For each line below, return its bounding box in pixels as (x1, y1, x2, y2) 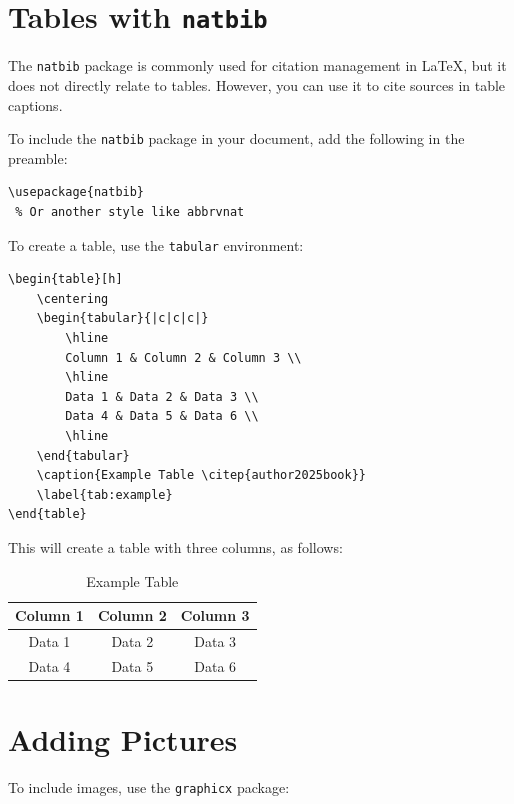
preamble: (8, 147, 68, 168)
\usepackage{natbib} (8, 185, 145, 200)
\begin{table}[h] (8, 272, 123, 287)
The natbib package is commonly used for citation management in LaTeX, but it (8, 55, 507, 76)
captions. (8, 94, 63, 115)
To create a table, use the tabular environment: (8, 234, 304, 255)
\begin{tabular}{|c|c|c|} (36, 311, 209, 326)
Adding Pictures (8, 719, 238, 760)
